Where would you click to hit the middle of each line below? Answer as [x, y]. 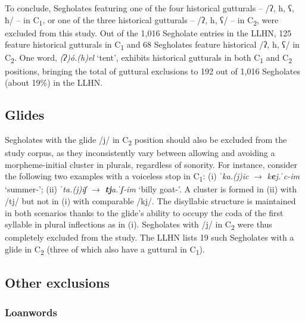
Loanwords [31, 312]
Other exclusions [57, 283]
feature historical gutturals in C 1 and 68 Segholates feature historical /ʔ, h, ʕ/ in [152, 45]
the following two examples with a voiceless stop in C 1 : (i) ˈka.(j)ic [127, 177]
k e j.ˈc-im [283, 176]
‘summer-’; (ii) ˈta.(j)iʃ [46, 189]
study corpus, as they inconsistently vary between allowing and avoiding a [140, 153]
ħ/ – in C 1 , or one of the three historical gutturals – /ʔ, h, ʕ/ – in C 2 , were [142, 20]
